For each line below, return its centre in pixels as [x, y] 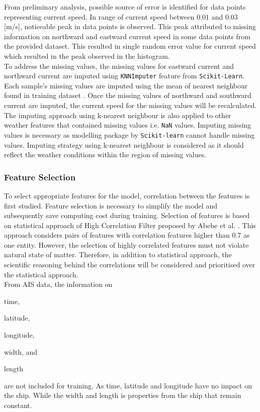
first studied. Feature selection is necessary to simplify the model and [111, 205]
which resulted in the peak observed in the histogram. [87, 56]
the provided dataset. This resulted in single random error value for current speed [130, 46]
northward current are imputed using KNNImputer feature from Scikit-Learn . [124, 76]
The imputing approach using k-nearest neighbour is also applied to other [118, 115]
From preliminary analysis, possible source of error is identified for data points [125, 7]
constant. [18, 405]
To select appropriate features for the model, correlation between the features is [127, 195]
